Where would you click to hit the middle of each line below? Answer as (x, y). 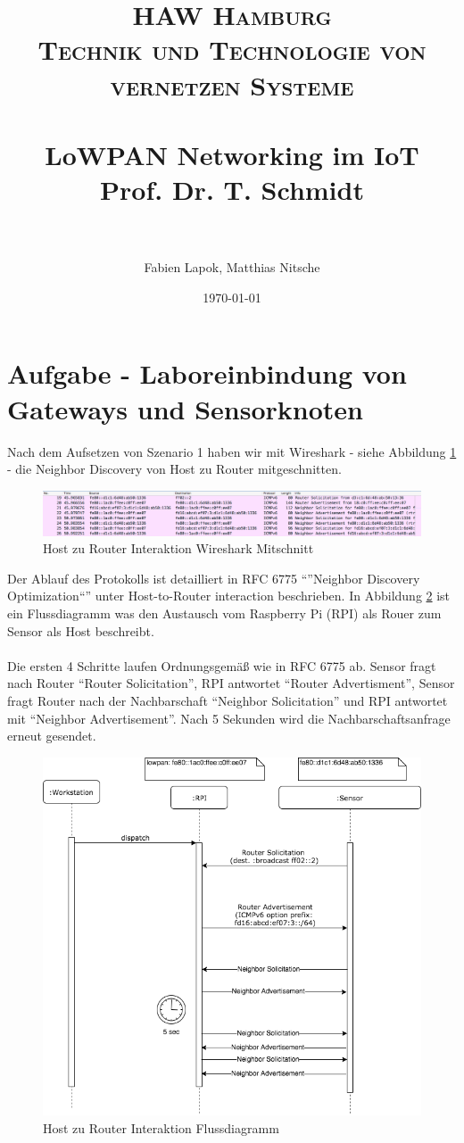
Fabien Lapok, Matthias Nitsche (232, 267)
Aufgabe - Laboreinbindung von (207, 373)
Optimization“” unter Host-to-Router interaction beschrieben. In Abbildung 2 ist (229, 596)
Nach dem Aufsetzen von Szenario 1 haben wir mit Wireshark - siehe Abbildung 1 (232, 451)
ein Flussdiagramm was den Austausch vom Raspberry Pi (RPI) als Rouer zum (224, 613)
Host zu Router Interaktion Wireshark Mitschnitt (178, 548)
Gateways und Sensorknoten (185, 408)
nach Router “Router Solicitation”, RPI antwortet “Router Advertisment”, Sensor (231, 683)
